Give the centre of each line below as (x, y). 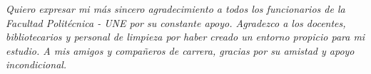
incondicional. (36, 64)
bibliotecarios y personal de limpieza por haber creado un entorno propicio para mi (185, 37)
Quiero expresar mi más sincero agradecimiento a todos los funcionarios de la (176, 9)
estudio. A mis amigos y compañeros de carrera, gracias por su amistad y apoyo (180, 50)
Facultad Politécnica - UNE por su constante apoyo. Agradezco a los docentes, (176, 22)
